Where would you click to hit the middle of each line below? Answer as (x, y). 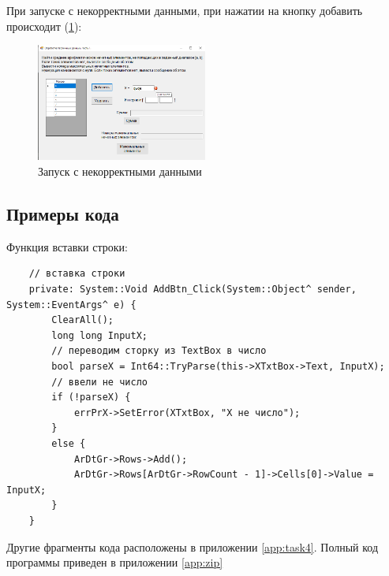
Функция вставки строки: (67, 246)
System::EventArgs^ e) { (71, 305)
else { (69, 444)
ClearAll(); (83, 320)
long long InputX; (99, 335)
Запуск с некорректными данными (120, 171)
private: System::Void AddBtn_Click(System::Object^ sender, (193, 290)
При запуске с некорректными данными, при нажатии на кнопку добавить (185, 10)
